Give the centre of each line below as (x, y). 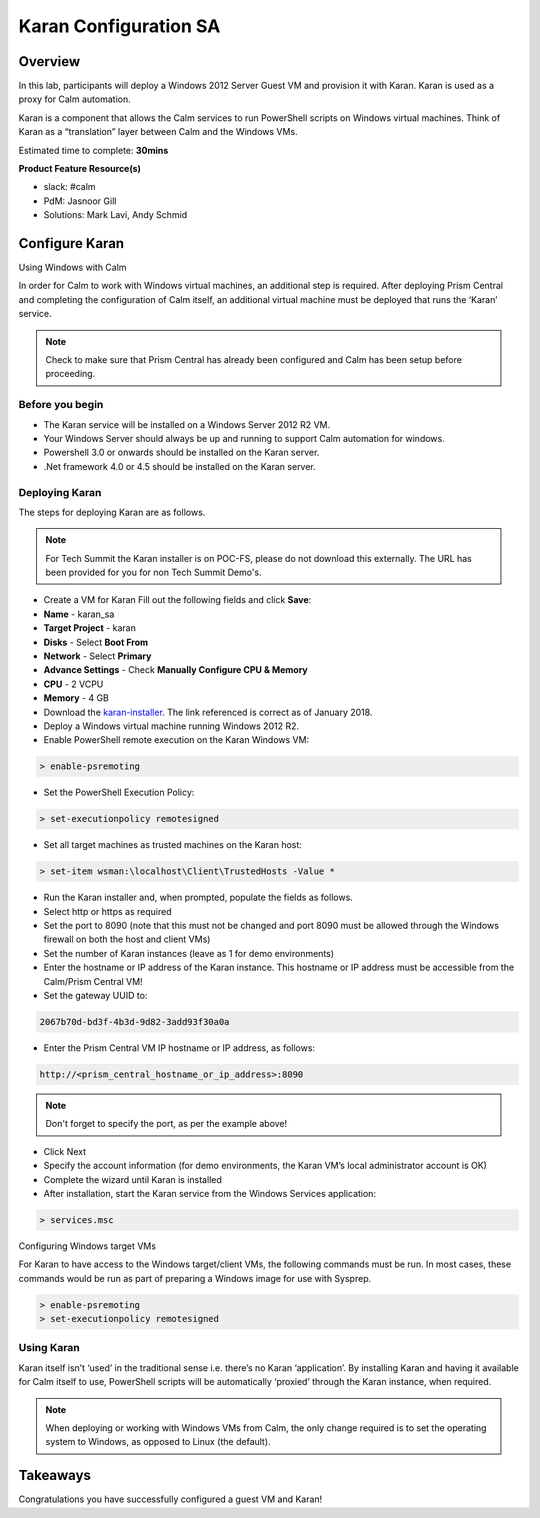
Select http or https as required (107, 911)
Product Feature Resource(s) (80, 169)
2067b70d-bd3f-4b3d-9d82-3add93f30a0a (134, 1021)
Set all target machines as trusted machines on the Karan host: (172, 845)
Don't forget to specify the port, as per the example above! (166, 1124)
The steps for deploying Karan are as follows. (112, 512)
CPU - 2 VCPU (73, 684)
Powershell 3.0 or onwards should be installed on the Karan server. (181, 452)
